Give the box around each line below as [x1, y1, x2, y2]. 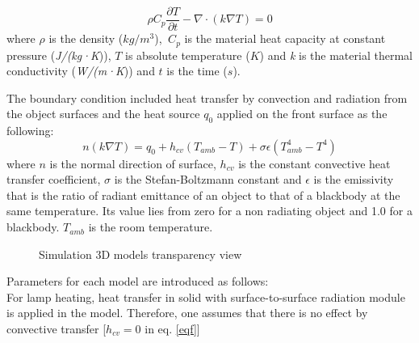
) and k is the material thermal [259, 46, 413, 63]
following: [6, 122, 54, 139]
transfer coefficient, [6, 171, 101, 188]
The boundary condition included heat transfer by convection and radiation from [6, 89, 408, 106]
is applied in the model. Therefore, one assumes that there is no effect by [6, 304, 368, 321]
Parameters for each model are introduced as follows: [6, 273, 269, 290]
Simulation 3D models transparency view [39, 245, 242, 262]
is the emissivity [313, 171, 394, 188]
